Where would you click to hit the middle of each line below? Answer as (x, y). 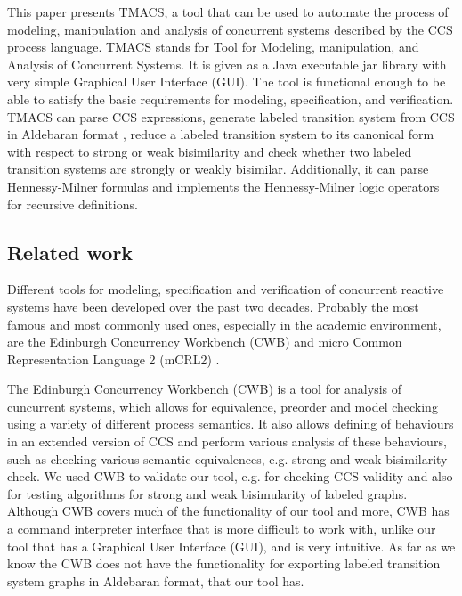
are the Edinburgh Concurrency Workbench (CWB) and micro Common (205, 342)
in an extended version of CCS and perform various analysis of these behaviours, (227, 441)
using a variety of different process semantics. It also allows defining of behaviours (231, 424)
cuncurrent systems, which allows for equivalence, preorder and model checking (223, 406)
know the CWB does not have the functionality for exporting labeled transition (224, 563)
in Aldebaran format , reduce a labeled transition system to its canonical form (221, 134)
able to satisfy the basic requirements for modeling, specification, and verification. (231, 98)
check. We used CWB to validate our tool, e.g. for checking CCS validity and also (230, 476)
